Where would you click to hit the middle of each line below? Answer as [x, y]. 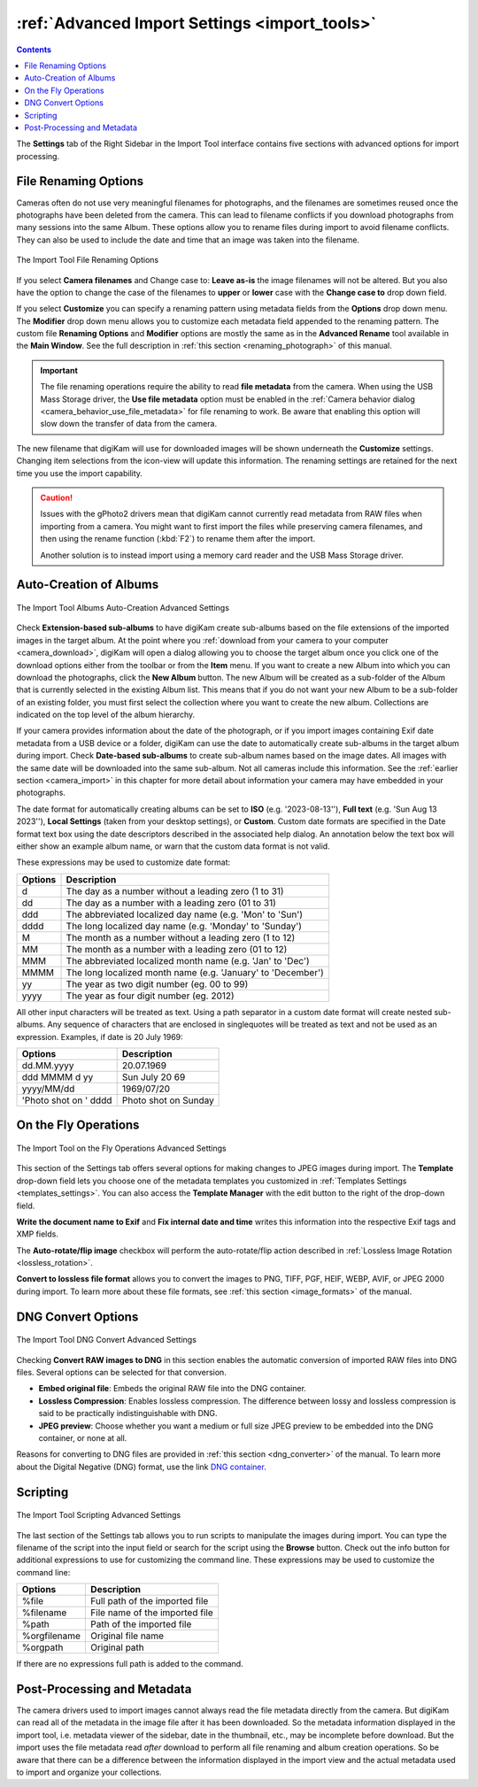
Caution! [57, 497]
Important [59, 370]
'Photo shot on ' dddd [67, 1100]
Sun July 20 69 [154, 1077]
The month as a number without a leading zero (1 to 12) [181, 937]
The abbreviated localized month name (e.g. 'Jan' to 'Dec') [188, 960]
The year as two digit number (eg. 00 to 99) [157, 984]
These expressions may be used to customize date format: [123, 862]
